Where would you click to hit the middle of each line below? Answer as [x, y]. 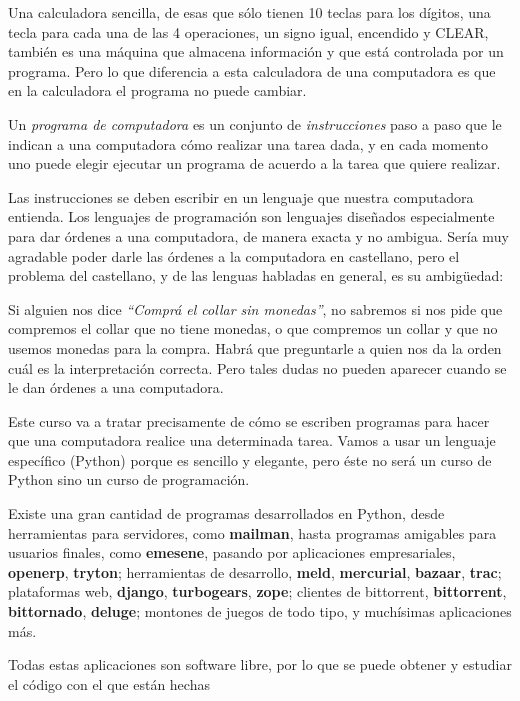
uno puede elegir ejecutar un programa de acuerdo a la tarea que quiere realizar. [254, 163]
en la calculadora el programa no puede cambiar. [157, 90]
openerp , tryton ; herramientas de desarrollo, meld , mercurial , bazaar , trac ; [255, 571]
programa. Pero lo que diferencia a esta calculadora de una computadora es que [252, 70]
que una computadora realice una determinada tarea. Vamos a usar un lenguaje [252, 440]
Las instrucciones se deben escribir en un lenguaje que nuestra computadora [241, 196]
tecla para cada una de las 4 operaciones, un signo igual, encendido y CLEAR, [248, 31]
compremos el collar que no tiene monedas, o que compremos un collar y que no [253, 328]
